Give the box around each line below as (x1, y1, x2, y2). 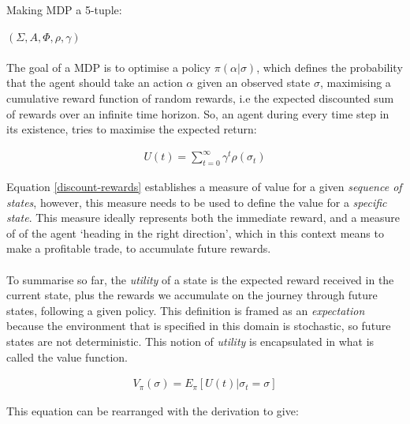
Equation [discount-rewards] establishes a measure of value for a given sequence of (6, 178, 402, 195)
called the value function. (6, 348, 129, 365)
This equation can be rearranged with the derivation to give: (6, 403, 299, 419)
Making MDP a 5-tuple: (6, 2, 122, 17)
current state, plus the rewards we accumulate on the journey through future (6, 287, 378, 303)
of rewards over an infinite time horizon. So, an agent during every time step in (6, 105, 389, 122)
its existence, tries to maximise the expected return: (6, 121, 257, 137)
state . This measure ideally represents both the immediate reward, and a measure (6, 209, 400, 226)
